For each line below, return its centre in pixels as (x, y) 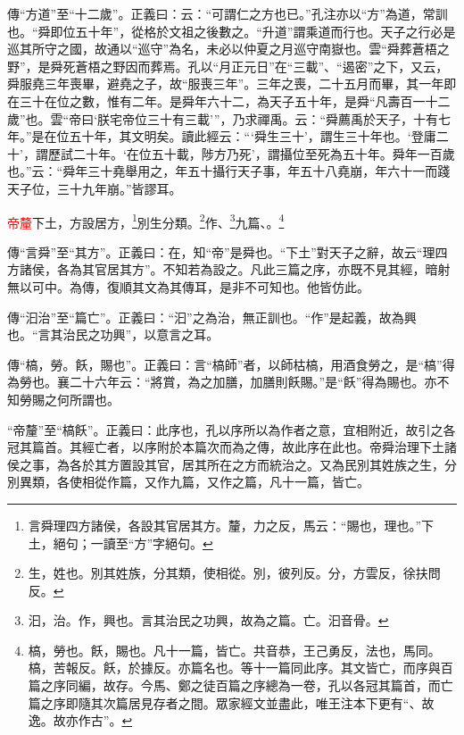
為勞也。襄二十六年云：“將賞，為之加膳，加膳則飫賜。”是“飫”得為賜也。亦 (222, 382)
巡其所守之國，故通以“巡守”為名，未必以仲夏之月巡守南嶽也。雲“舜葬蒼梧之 (228, 49)
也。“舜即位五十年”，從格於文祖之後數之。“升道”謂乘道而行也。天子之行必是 (232, 31)
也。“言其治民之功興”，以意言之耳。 (113, 334)
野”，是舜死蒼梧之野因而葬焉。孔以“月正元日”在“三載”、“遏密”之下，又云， (228, 66)
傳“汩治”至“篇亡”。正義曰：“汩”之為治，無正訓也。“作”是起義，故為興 (212, 317)
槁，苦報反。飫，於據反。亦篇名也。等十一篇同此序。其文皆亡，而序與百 (240, 668)
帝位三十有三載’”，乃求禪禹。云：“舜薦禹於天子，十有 (280, 118)
